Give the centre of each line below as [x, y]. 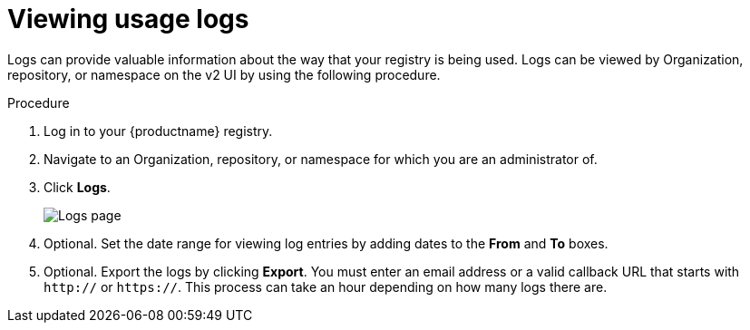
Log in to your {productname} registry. [158, 131]
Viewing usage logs [128, 19]
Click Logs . [77, 187]
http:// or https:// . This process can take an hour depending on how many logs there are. [326, 286]
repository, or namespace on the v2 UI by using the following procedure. [224, 74]
